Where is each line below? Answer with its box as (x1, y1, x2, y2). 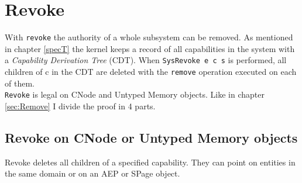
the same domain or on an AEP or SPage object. (5, 167, 180, 179)
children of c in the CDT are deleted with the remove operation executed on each (5, 65, 297, 78)
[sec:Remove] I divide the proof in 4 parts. (5, 99, 156, 112)
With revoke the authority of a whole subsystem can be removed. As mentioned (5, 31, 293, 43)
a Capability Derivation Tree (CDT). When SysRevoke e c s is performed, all (5, 54, 287, 66)
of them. (5, 77, 35, 89)
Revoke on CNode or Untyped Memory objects (5, 128, 298, 146)
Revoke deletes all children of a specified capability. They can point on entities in (5, 156, 296, 168)
